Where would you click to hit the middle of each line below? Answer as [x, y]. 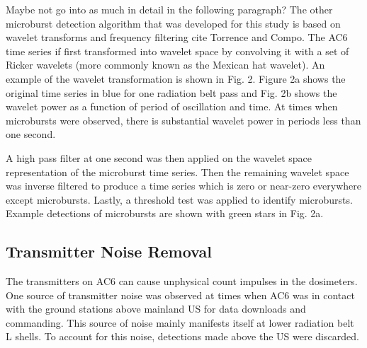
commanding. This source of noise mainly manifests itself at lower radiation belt [180, 322]
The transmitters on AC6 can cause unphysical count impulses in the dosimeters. [182, 281]
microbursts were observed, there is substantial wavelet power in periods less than [183, 120]
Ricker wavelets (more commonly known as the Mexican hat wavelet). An [165, 65]
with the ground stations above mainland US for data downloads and [156, 309]
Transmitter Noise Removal [109, 251]
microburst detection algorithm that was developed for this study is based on [173, 23]
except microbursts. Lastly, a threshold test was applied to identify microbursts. [179, 199]
